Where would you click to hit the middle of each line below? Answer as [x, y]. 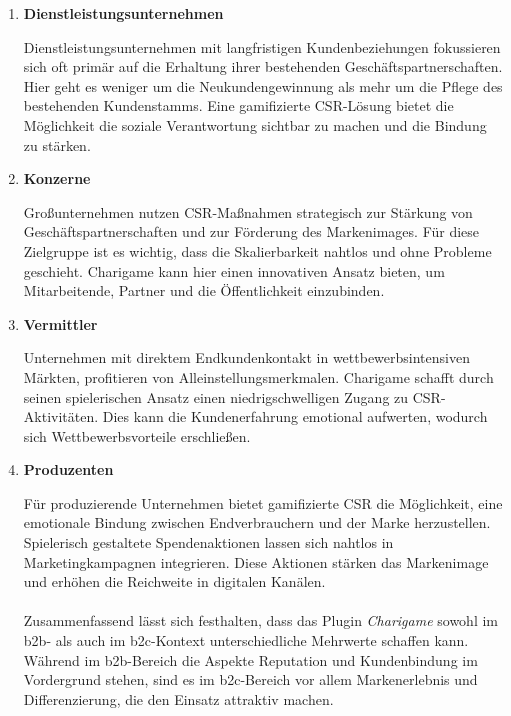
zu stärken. [57, 144]
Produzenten [68, 469]
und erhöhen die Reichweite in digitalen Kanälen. [174, 581]
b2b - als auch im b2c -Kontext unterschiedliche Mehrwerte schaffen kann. [246, 640]
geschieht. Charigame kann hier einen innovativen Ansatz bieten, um [234, 270]
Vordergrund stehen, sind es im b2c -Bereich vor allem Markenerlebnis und [250, 679]
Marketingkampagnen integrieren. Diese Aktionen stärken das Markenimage [256, 561]
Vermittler [60, 323]
